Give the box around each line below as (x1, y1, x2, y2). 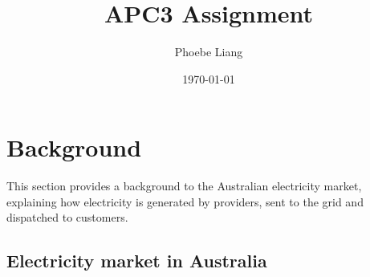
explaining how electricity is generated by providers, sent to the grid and (6, 193, 364, 210)
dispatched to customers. (6, 209, 128, 226)
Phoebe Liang (174, 43, 243, 60)
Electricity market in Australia (6, 248, 267, 273)
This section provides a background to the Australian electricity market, (6, 177, 362, 194)
